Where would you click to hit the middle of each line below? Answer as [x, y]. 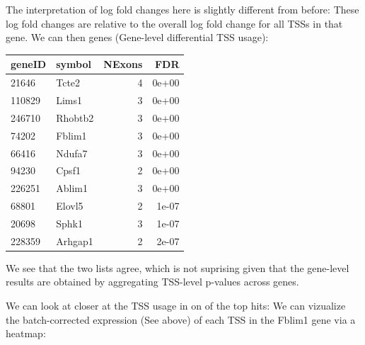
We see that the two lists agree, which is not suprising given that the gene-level [178, 267]
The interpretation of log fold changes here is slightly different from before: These [182, 9]
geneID [29, 64]
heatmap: [26, 333]
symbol [74, 64]
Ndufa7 [72, 153]
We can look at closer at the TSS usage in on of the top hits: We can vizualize [176, 305]
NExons [123, 64]
